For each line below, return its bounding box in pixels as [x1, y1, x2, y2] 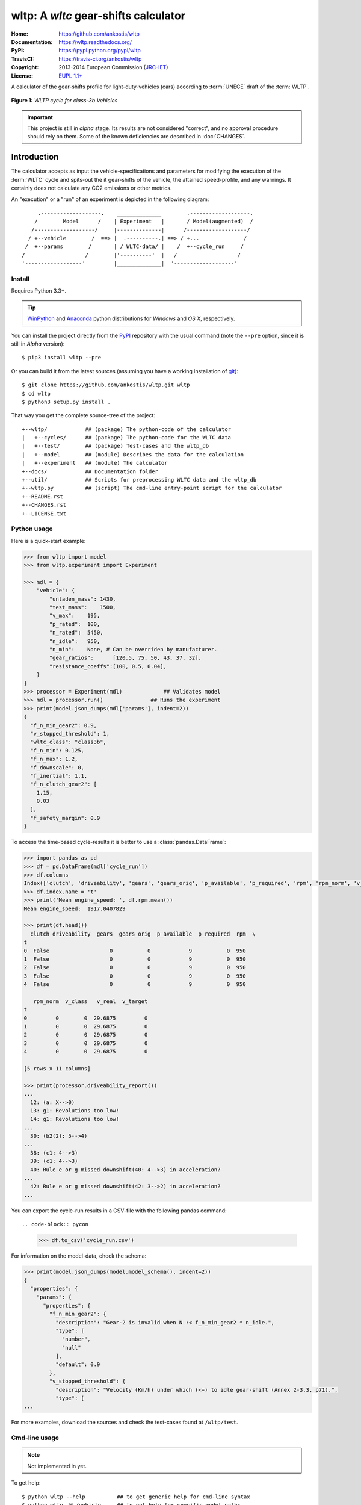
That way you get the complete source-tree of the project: [11, 412, 156, 419]
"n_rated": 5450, [49, 629, 103, 636]
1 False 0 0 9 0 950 [23, 955, 246, 963]
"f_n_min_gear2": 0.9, [30, 722, 97, 728]
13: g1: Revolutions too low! [30, 1107, 120, 1114]
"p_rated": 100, [49, 621, 100, 627]
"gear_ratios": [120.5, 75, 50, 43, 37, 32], [49, 654, 202, 662]
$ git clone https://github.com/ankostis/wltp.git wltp [22, 382, 190, 388]
